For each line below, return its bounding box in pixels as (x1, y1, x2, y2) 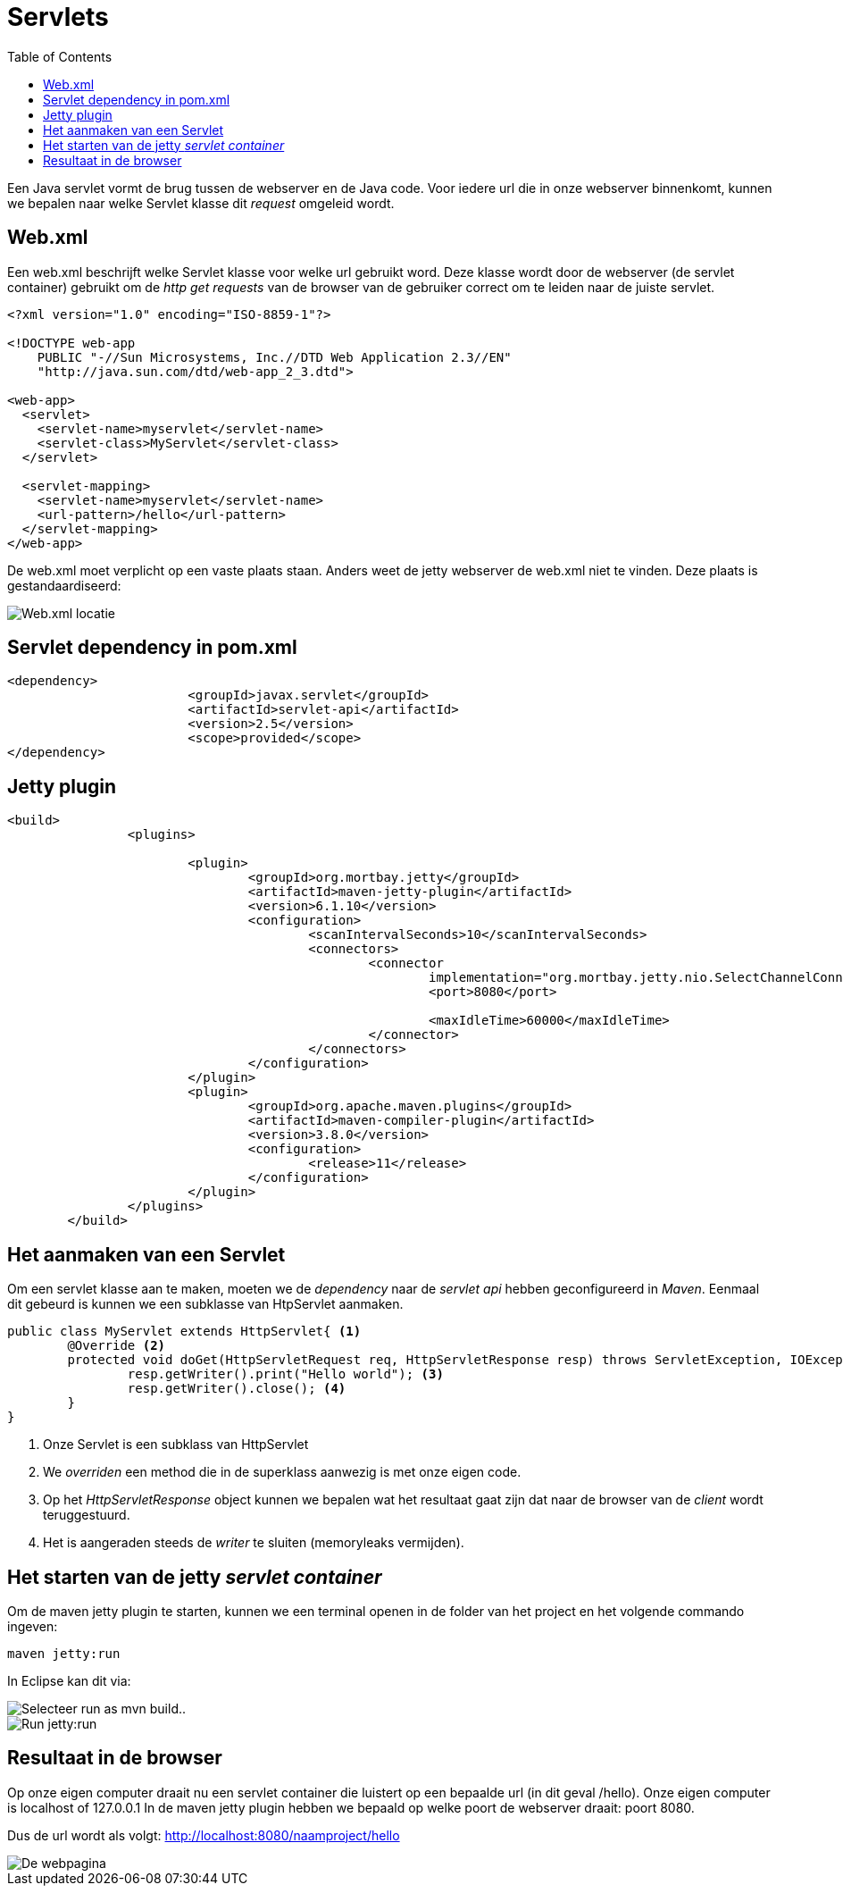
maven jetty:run (7, 1646, 121, 1661)
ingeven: (7, 1618, 58, 1634)
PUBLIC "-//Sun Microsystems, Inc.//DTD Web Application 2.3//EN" (37, 349, 512, 364)
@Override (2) (67, 1338, 166, 1353)
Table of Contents (7, 48, 113, 64)
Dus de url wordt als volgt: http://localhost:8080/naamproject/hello (7, 1827, 400, 1843)
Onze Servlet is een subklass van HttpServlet (43, 1437, 309, 1453)
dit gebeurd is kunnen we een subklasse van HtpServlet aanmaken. (7, 1296, 404, 1312)
